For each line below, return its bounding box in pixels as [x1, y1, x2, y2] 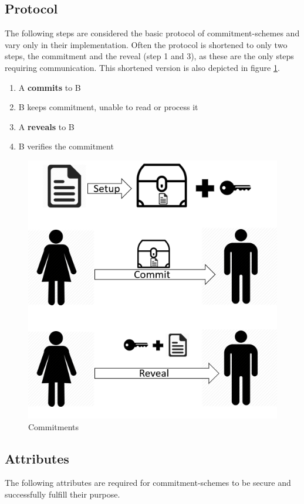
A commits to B [18, 81, 81, 93]
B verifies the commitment [18, 140, 114, 152]
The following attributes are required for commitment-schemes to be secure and [5, 476, 291, 489]
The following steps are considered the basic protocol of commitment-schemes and [5, 27, 300, 39]
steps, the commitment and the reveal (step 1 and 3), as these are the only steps [5, 50, 294, 62]
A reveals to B [18, 120, 75, 132]
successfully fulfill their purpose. [5, 488, 120, 500]
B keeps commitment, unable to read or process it [18, 101, 198, 113]
